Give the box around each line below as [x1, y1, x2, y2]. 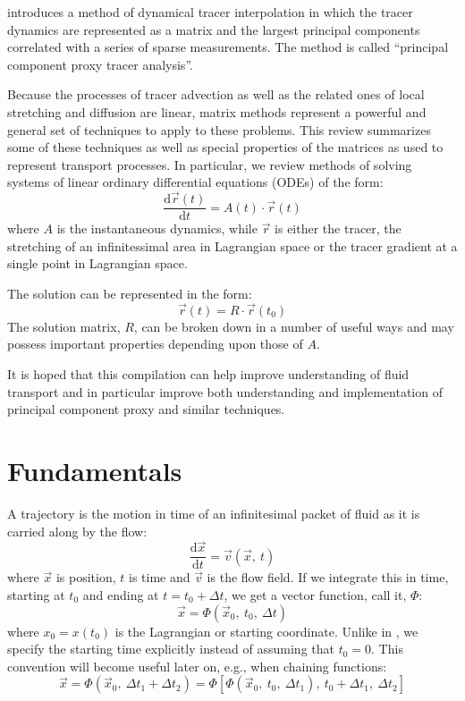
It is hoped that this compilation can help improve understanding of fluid [7, 365, 410, 383]
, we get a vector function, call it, [224, 585, 407, 604]
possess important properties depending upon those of [7, 334, 303, 353]
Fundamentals [7, 452, 182, 488]
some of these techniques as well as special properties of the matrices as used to [7, 138, 444, 156]
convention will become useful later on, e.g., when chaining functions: [7, 656, 387, 675]
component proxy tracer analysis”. [7, 55, 193, 73]
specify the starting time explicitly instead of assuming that [7, 639, 334, 658]
